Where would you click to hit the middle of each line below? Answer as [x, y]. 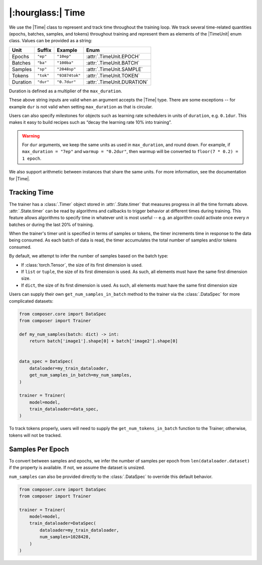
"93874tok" [69, 76]
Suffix [44, 50]
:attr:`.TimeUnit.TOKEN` [113, 75]
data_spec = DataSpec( [46, 361]
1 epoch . [32, 158]
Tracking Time [31, 193]
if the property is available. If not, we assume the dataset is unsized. [77, 468]
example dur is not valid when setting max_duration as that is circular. [81, 106]
